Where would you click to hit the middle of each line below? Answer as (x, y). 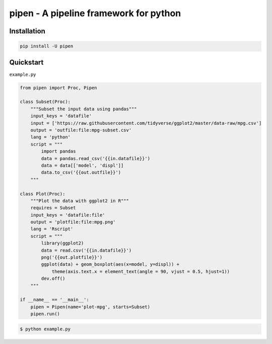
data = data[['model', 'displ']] (82, 165)
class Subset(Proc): (45, 102)
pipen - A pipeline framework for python (95, 13)
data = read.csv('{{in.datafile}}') (86, 250)
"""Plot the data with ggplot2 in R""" (80, 201)
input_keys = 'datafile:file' (68, 215)
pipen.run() (45, 314)
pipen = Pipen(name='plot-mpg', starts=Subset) (90, 307)
